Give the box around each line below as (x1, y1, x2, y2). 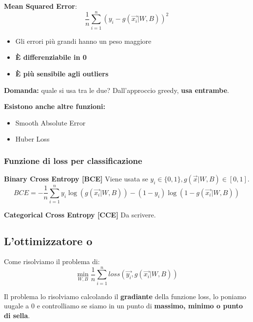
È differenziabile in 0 (15, 52, 87, 62)
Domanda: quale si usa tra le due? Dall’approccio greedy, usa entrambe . (4, 85, 229, 95)
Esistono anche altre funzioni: (4, 101, 105, 111)
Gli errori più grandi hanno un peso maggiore (15, 36, 152, 46)
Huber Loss (15, 134, 50, 144)
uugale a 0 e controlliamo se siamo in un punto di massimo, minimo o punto (4, 301, 243, 311)
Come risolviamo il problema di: (4, 256, 100, 267)
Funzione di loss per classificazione (4, 154, 142, 166)
